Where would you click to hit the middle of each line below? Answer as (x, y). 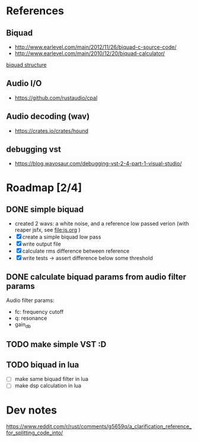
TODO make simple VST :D (56, 344)
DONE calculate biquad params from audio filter (96, 277)
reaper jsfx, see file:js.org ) (48, 230)
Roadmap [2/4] (44, 187)
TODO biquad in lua (43, 365)
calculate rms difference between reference (76, 251)
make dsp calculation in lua (48, 386)
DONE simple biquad (45, 210)
